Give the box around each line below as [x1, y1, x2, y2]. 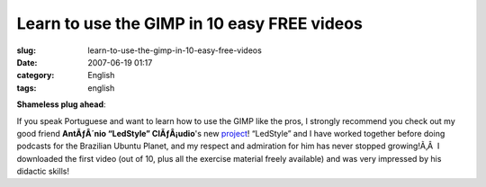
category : [16, 70, 55, 81]
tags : [16, 82, 37, 93]
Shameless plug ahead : [16, 99, 107, 110]
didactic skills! [16, 166, 69, 177]
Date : [16, 57, 38, 67]
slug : [16, 45, 36, 56]
